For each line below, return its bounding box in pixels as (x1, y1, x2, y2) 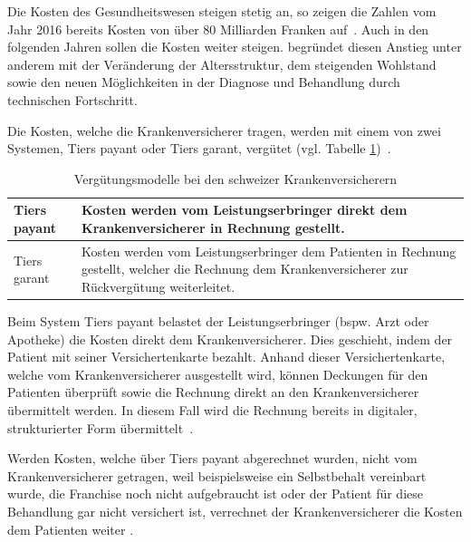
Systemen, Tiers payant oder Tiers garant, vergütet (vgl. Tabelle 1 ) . (7, 139, 391, 158)
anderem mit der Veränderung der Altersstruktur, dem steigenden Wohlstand (7, 54, 437, 73)
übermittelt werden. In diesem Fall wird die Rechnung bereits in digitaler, (7, 401, 418, 420)
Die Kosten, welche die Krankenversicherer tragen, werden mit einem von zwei (7, 121, 441, 140)
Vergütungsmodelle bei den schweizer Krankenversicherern (73, 169, 398, 188)
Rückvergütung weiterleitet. (82, 276, 235, 295)
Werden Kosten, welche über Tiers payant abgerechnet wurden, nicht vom (7, 449, 418, 468)
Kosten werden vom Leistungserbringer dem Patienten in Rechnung (82, 241, 457, 260)
